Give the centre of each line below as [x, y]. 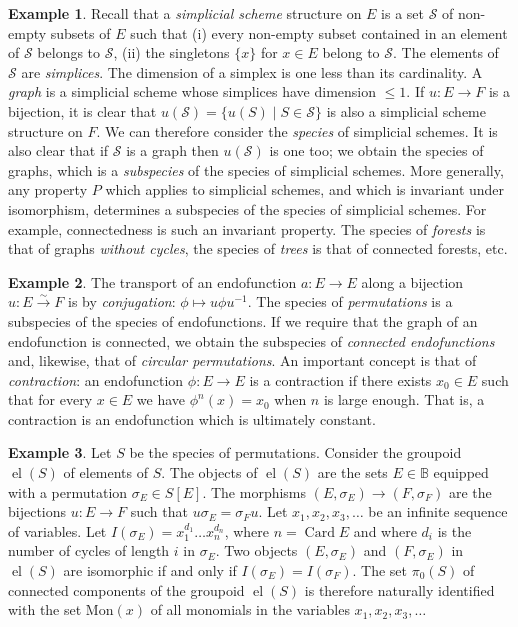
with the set [45, 609]
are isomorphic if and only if [150, 570]
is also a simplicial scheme [406, 110]
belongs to [69, 52]
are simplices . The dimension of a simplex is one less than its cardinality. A [252, 71]
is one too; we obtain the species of [376, 150]
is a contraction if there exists [340, 379]
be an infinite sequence [438, 511]
